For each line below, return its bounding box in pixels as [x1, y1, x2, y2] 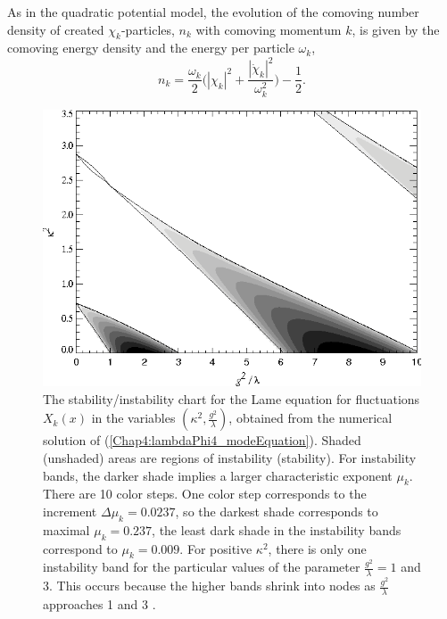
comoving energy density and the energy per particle [7, 38, 294, 57]
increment [43, 502, 97, 521]
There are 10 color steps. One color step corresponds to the [43, 484, 367, 503]
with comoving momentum [195, 20, 342, 38]
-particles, [120, 20, 175, 38]
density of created [7, 20, 104, 38]
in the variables [91, 409, 176, 427]
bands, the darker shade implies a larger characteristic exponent [43, 466, 393, 484]
